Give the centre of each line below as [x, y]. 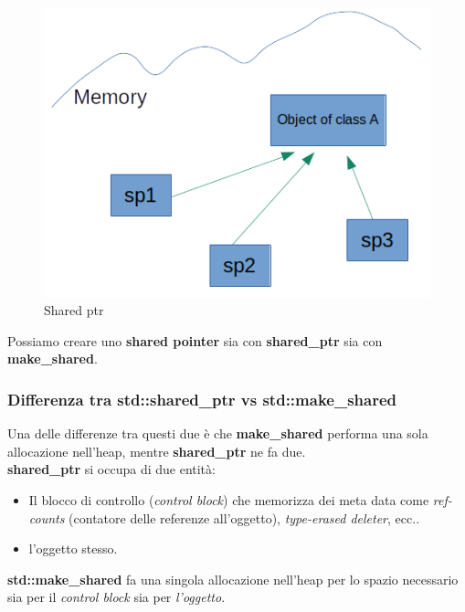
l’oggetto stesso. [73, 549]
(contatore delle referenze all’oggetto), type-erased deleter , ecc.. [244, 517]
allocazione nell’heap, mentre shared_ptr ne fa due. [157, 451]
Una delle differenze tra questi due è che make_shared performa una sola [218, 433]
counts [47, 517]
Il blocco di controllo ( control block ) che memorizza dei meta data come [229, 499]
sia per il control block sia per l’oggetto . [116, 597]
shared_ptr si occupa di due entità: [111, 469]
